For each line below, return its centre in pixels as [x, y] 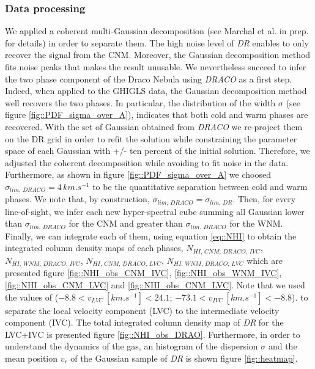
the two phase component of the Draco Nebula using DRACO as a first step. [149, 79]
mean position [31, 358]
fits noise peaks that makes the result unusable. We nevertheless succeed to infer [156, 67]
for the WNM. [256, 223]
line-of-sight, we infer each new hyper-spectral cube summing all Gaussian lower [155, 211]
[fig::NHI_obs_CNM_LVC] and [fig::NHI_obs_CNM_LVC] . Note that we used [155, 284]
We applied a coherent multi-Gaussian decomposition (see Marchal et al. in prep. [157, 31]
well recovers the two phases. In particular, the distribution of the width [140, 102]
